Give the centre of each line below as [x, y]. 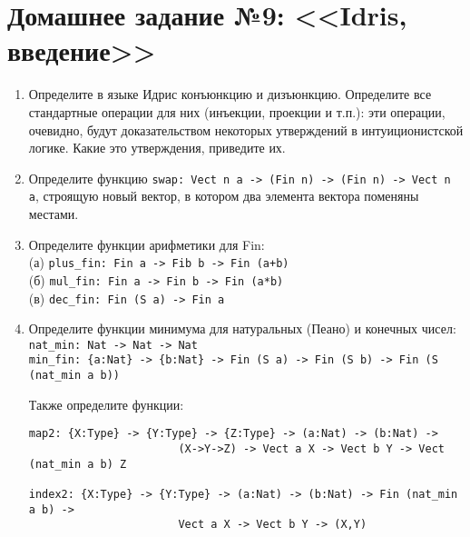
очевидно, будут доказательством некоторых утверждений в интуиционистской [246, 129]
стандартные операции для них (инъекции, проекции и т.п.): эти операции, [237, 111]
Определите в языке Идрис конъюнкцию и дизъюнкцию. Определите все [230, 94]
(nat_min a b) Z [78, 464]
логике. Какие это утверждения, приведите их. [157, 148]
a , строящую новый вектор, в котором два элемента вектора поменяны [224, 196]
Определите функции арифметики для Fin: [147, 244]
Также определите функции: [106, 404]
